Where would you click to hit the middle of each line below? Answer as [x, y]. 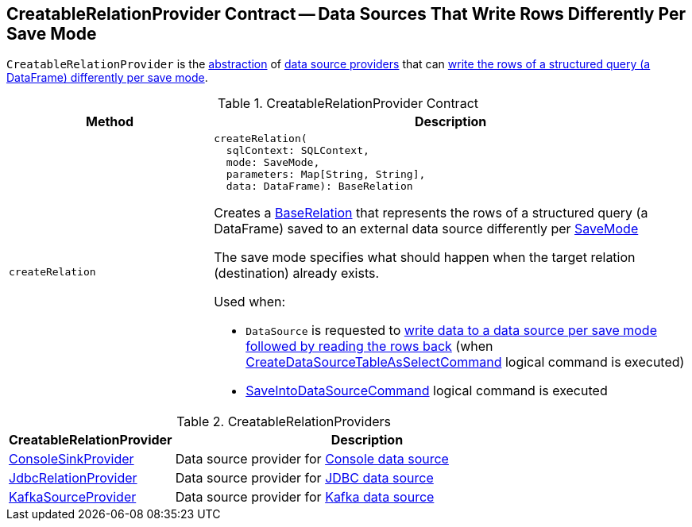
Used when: [250, 302]
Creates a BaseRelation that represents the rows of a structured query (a [431, 213]
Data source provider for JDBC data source [304, 478]
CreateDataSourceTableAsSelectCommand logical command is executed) [465, 362]
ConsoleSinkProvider [72, 459]
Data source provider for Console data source [312, 459]
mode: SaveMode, [273, 163]
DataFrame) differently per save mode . [107, 78]
